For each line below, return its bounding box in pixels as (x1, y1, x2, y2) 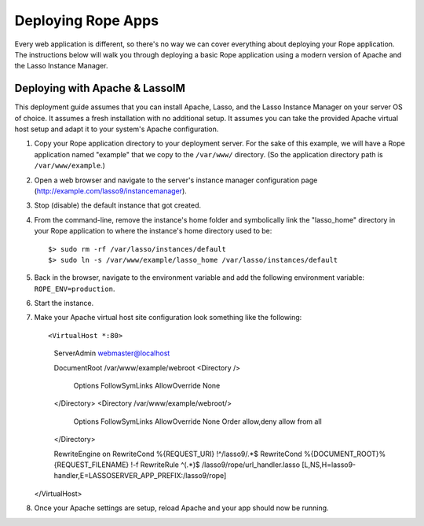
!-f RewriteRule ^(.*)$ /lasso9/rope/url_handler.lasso (130, 460, 301, 469)
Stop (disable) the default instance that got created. (34, 200, 202, 210)
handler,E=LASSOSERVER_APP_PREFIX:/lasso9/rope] (53, 471, 227, 480)
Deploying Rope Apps (14, 12, 159, 29)
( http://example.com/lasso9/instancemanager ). (34, 186, 188, 196)
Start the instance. (34, 299, 94, 308)
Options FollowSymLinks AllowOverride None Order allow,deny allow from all (73, 417, 322, 426)
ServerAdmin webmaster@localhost (53, 348, 170, 358)
